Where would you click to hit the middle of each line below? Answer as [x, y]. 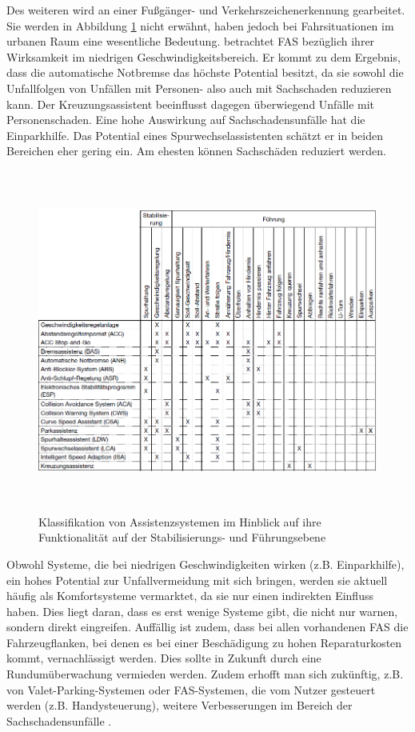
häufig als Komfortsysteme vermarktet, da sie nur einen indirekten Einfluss [190, 596]
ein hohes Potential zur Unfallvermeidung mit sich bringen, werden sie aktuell [197, 580]
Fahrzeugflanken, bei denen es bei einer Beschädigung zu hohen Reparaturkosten [204, 642]
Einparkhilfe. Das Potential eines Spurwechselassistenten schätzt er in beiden [195, 135]
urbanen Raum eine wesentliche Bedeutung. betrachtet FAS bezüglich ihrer [191, 41]
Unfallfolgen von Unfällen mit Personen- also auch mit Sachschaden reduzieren [199, 88]
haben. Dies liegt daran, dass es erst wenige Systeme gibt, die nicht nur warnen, [202, 611]
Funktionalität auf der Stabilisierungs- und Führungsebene [182, 537]
